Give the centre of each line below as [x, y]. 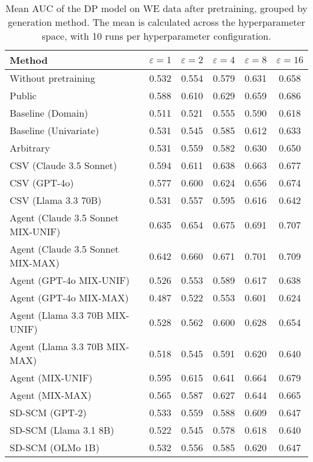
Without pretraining [52, 78]
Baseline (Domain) [49, 113]
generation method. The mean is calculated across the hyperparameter [156, 22]
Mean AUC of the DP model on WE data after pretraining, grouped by [156, 8]
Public [23, 95]
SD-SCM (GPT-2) [48, 412]
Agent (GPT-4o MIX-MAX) [69, 297]
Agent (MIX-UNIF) [51, 377]
